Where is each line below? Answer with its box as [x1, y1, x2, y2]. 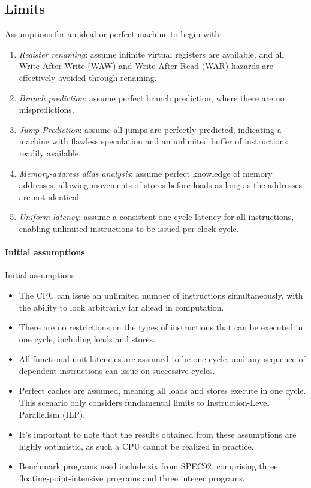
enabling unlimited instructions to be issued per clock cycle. [19, 222, 239, 234]
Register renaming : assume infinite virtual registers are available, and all [19, 47, 285, 60]
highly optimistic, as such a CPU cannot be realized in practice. [19, 439, 254, 452]
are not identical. [19, 190, 81, 203]
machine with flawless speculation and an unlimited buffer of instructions [19, 135, 288, 147]
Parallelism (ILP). [19, 408, 86, 420]
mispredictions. [19, 103, 74, 116]
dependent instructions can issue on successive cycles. [19, 364, 215, 376]
